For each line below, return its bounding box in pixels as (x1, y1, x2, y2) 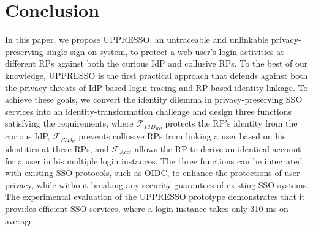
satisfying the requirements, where (5, 117, 134, 130)
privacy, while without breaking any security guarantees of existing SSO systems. (5, 178, 309, 191)
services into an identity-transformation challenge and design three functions (5, 105, 292, 117)
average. (5, 214, 36, 227)
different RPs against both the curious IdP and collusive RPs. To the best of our (5, 57, 308, 70)
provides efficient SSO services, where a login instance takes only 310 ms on (5, 202, 288, 215)
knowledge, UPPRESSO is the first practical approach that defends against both (5, 68, 308, 81)
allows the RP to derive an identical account (134, 142, 301, 155)
